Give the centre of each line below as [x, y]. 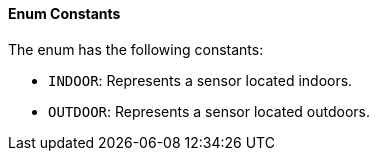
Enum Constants [64, 13]
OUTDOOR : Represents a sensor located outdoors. [209, 111]
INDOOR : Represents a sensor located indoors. [200, 80]
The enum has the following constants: [136, 49]
